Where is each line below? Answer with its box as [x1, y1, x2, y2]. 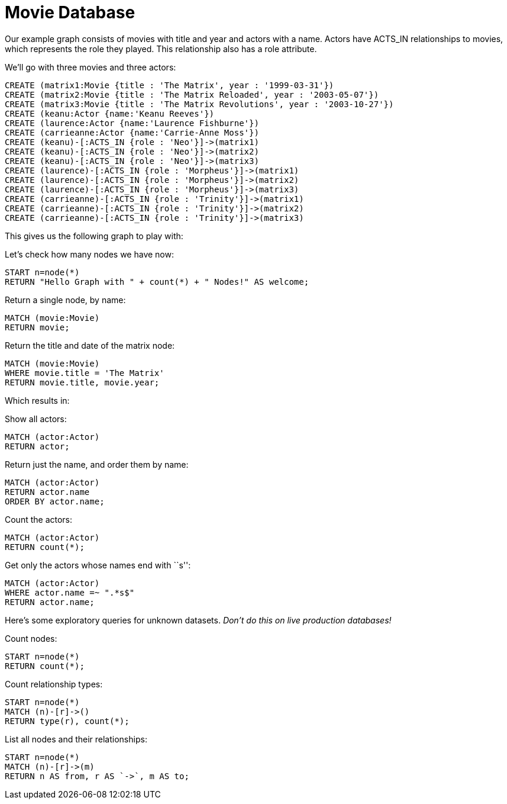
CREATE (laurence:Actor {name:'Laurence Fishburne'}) [5, 118, 259, 128]
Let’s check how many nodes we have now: [5, 249, 174, 259]
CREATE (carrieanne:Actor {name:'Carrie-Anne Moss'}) [5, 127, 259, 137]
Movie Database [5, 2, 135, 22]
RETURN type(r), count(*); [5, 716, 130, 726]
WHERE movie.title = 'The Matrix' [5, 368, 164, 378]
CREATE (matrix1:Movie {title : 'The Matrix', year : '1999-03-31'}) [5, 80, 334, 90]
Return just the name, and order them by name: [5, 459, 189, 469]
